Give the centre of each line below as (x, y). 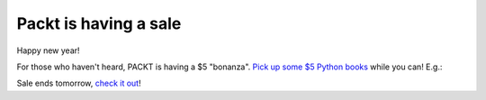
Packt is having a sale (99, 23)
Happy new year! (48, 50)
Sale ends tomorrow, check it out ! (79, 83)
